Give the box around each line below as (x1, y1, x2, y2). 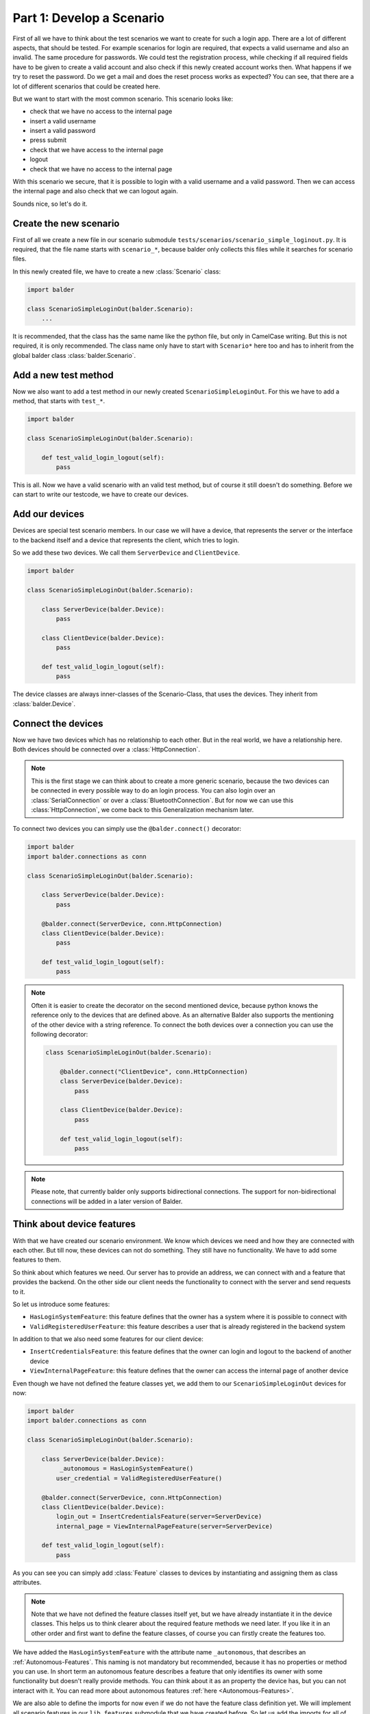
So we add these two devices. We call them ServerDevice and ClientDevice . (12, 548, 240, 557)
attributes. (12, 1578, 42, 1586)
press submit (29, 136, 66, 144)
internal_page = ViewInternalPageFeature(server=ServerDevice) (56, 1522, 273, 1530)
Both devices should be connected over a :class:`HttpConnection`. (12, 745, 201, 753)
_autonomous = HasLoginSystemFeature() (59, 1464, 194, 1473)
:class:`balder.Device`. (12, 699, 75, 708)
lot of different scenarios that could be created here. (12, 82, 161, 90)
